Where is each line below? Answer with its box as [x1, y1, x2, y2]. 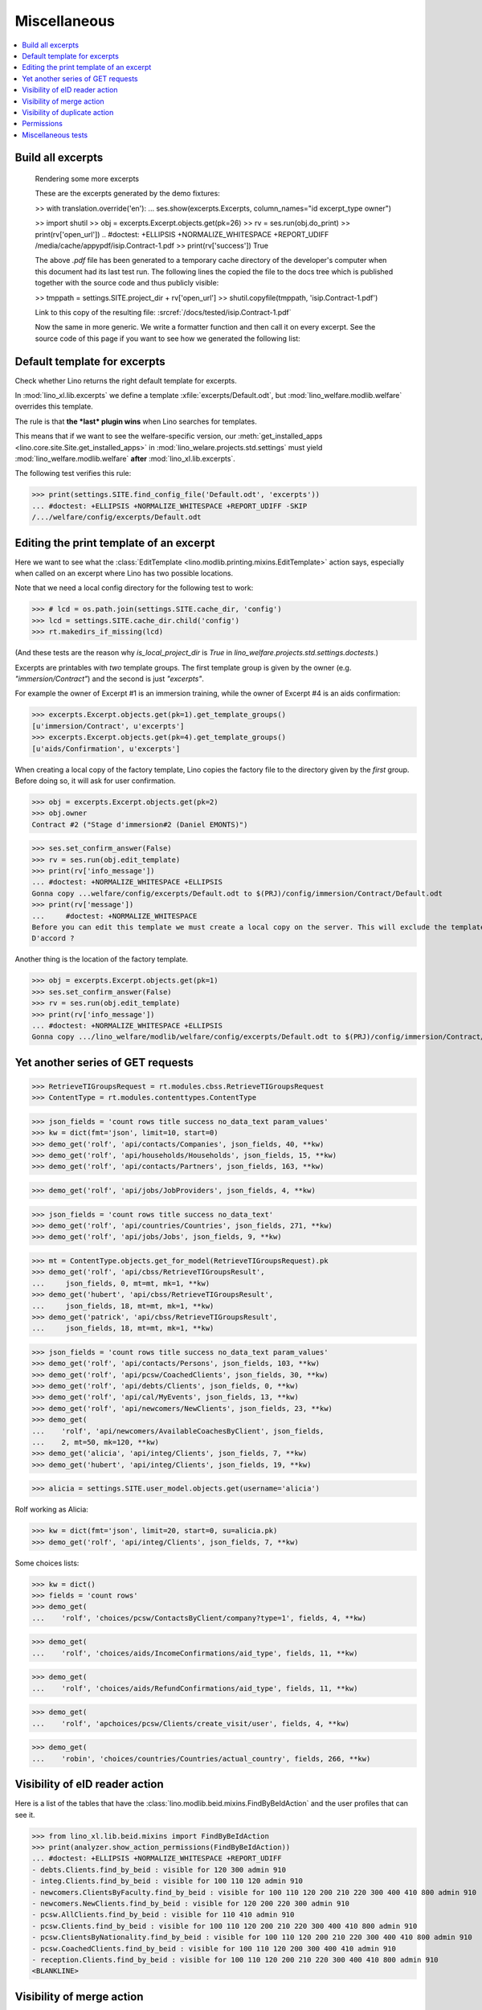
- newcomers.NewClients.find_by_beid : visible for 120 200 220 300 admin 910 [31, 1898, 349, 1908]
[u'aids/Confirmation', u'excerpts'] [31, 744, 181, 753]
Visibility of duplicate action [22, 107, 114, 117]
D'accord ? [31, 933, 75, 943]
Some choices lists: [14, 1558, 80, 1568]
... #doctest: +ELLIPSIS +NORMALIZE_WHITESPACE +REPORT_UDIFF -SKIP [31, 501, 308, 511]
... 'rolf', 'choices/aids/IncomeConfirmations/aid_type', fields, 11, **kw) [31, 1648, 358, 1658]
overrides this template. [14, 402, 94, 412]
